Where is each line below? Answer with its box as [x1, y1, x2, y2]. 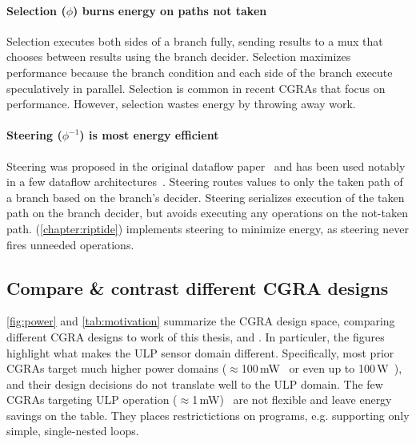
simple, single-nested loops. [6, 422, 139, 439]
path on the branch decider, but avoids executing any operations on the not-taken [6, 204, 408, 221]
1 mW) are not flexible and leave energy [192, 391, 392, 408]
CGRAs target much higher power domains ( [6, 360, 227, 377]
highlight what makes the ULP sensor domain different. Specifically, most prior [6, 344, 394, 361]
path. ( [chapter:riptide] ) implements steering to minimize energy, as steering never [6, 220, 409, 236]
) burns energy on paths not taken [73, 2, 267, 18]
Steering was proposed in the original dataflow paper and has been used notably [6, 157, 406, 174]
